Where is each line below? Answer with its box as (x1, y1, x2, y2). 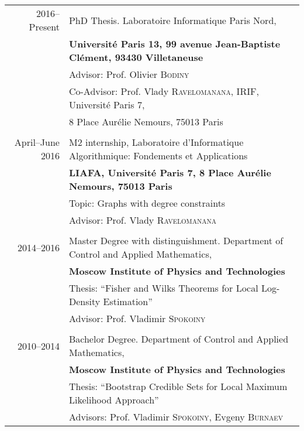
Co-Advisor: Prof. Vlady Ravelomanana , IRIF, (68, 84, 259, 98)
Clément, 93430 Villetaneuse (68, 50, 203, 64)
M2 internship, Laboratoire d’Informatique (68, 135, 244, 149)
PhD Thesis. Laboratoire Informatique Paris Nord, (68, 13, 277, 27)
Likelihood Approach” (68, 393, 159, 406)
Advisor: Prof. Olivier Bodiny (68, 67, 189, 81)
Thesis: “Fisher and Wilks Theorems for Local (68, 281, 258, 295)
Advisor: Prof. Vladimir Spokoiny (68, 312, 206, 325)
